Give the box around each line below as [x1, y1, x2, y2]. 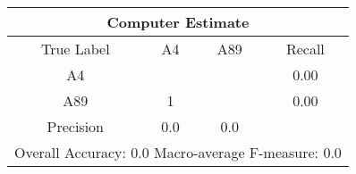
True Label [40, 38, 110, 59]
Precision [47, 116, 105, 137]
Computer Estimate [106, 12, 250, 32]
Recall [285, 38, 325, 59]
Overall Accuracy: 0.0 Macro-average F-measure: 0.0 [14, 142, 342, 162]
